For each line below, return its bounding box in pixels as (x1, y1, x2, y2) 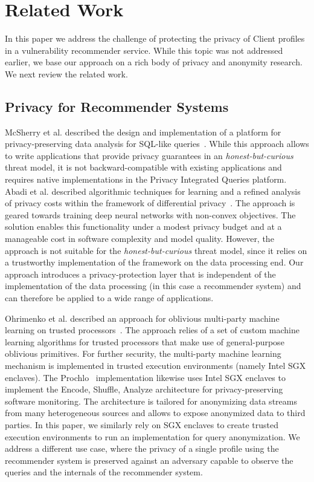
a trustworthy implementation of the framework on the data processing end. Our (5, 256, 304, 269)
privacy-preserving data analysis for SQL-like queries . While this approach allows (5, 137, 309, 150)
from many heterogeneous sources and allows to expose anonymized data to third (5, 406, 306, 419)
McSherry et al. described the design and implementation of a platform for (5, 125, 281, 138)
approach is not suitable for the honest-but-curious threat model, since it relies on (5, 244, 307, 256)
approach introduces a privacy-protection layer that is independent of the (5, 267, 276, 280)
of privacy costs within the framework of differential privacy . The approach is (5, 197, 295, 209)
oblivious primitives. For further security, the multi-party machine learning (5, 347, 281, 360)
